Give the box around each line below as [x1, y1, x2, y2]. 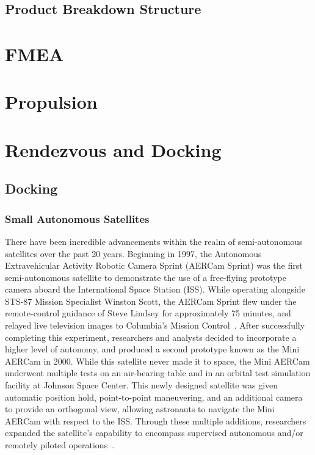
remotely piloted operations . [5, 439, 115, 451]
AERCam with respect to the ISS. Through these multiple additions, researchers [5, 414, 306, 427]
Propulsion [5, 89, 98, 114]
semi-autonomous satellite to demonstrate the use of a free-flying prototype [5, 271, 286, 283]
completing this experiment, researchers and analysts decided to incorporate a [5, 330, 297, 343]
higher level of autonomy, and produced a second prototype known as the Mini [5, 343, 300, 355]
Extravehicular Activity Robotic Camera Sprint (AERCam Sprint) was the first [5, 259, 303, 272]
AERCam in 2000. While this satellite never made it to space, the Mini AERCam [5, 354, 310, 367]
